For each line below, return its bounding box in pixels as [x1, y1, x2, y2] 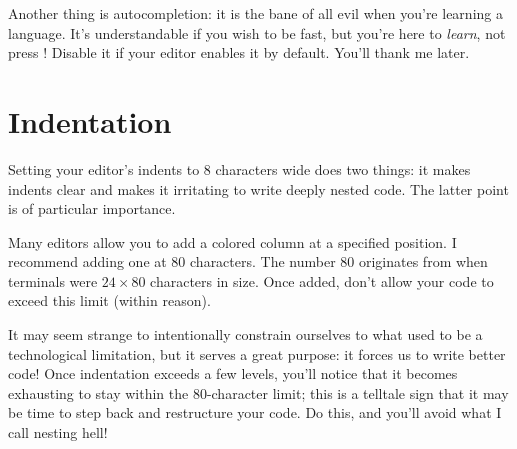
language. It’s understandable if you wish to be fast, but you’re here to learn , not [8, 22, 506, 43]
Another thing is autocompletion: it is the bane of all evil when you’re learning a [8, 3, 503, 23]
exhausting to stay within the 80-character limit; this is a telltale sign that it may [8, 382, 509, 403]
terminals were [8, 270, 98, 291]
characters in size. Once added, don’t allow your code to [150, 270, 494, 291]
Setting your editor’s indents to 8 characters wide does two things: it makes [8, 158, 471, 179]
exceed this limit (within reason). [8, 290, 211, 311]
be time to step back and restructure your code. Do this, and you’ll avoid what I [8, 402, 502, 423]
